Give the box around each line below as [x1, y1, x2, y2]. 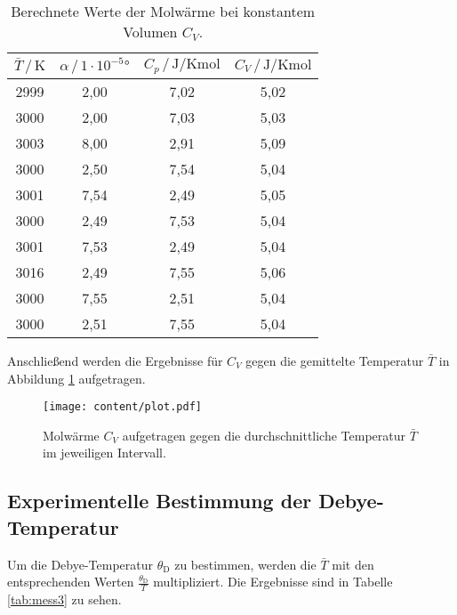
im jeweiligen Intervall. [43, 443, 166, 462]
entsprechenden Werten [7, 572, 134, 591]
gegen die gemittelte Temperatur [245, 352, 424, 369]
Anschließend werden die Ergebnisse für [7, 352, 223, 369]
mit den [332, 554, 374, 573]
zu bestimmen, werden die [174, 554, 317, 573]
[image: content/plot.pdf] [43, 401, 202, 414]
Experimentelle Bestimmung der [7, 487, 312, 514]
